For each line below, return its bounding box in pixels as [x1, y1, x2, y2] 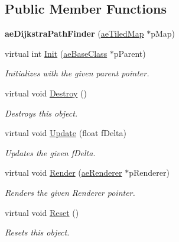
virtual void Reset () [5, 206, 79, 218]
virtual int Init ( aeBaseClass [5, 47, 108, 59]
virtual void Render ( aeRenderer [5, 166, 122, 179]
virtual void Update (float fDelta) [5, 127, 127, 139]
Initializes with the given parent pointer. [5, 67, 149, 79]
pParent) [113, 47, 146, 59]
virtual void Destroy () [5, 86, 87, 99]
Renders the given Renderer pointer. [5, 186, 135, 198]
